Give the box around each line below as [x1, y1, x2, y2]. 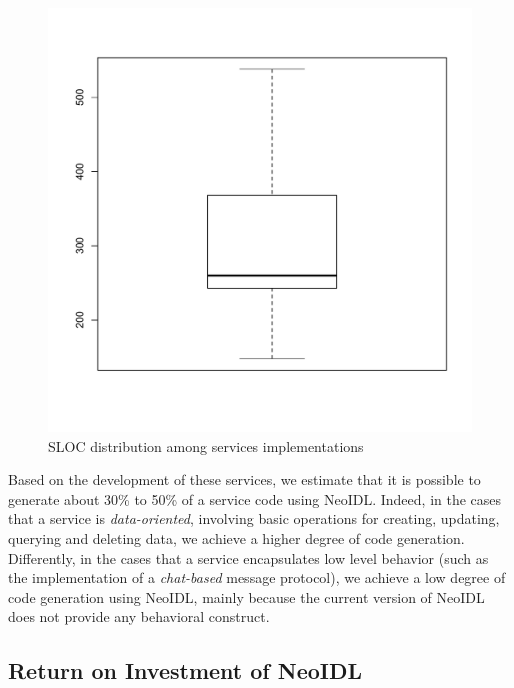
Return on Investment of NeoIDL [8, 655, 363, 686]
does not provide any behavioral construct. [8, 606, 270, 627]
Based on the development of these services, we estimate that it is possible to [8, 469, 481, 490]
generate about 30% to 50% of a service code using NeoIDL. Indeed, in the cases [8, 488, 502, 509]
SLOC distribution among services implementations [48, 435, 364, 456]
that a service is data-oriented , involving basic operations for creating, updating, [8, 508, 500, 529]
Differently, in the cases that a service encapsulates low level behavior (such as [8, 547, 489, 568]
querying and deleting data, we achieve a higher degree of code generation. [8, 527, 465, 548]
